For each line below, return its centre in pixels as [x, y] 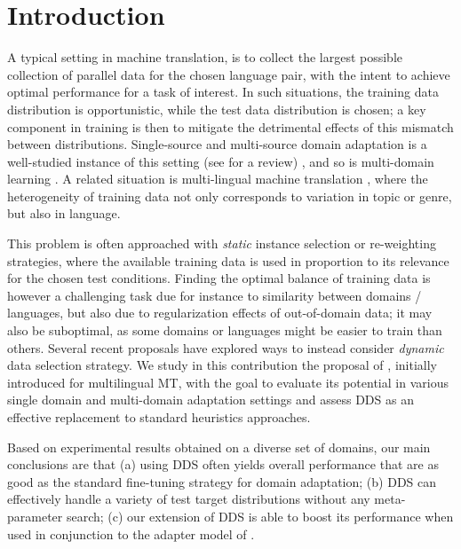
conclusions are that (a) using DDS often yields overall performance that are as [223, 464]
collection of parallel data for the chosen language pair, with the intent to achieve [229, 74]
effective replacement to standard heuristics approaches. [159, 417]
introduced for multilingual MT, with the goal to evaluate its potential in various [228, 382]
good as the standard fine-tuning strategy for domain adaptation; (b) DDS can [222, 481]
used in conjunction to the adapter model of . [131, 533]
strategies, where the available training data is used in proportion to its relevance [228, 260]
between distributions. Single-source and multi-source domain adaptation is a [217, 144]
